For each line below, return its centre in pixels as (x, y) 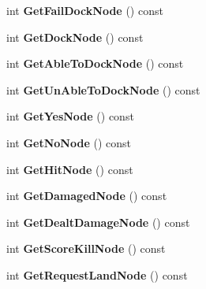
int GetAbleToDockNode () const (95, 63)
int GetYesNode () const (70, 116)
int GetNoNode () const (69, 142)
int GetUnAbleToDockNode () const (103, 89)
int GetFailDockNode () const (85, 10)
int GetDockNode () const (75, 37)
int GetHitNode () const (70, 169)
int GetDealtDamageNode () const (98, 222)
